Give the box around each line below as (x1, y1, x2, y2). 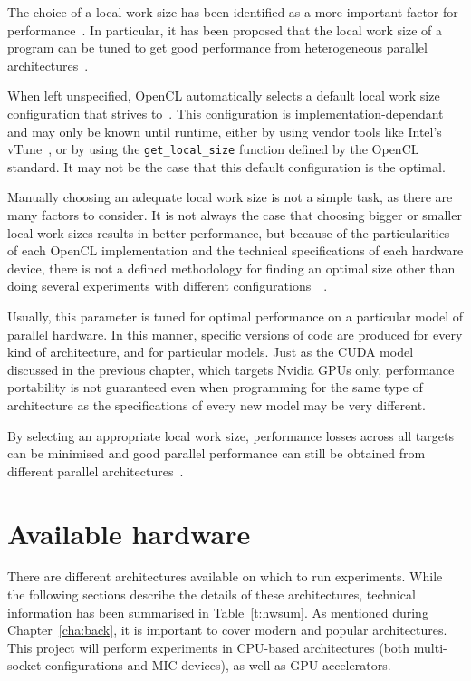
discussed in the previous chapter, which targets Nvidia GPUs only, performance (7, 360, 455, 379)
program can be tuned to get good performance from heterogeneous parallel (7, 38, 428, 57)
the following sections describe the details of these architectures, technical (7, 585, 416, 604)
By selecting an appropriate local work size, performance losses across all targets (7, 426, 454, 445)
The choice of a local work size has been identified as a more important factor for (7, 3, 458, 21)
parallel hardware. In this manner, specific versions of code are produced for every (7, 324, 463, 343)
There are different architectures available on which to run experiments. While (7, 567, 443, 586)
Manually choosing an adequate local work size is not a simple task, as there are (7, 187, 453, 206)
